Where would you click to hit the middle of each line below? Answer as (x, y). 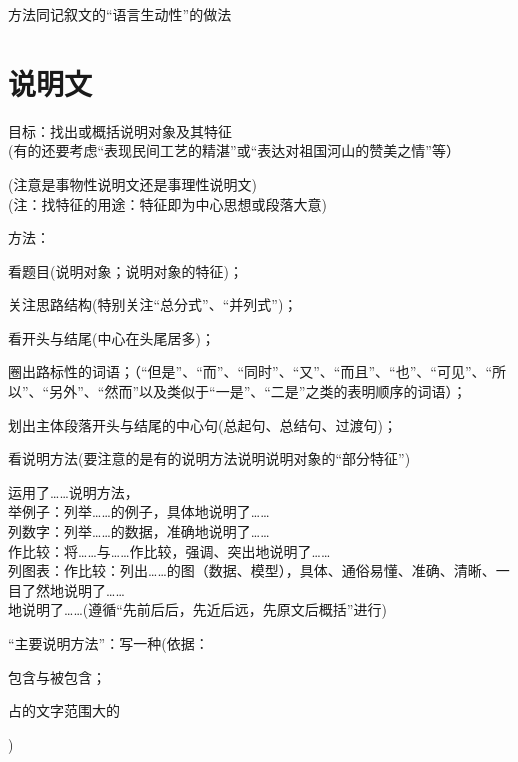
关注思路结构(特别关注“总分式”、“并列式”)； (153, 304)
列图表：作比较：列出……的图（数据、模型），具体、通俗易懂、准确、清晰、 (252, 570)
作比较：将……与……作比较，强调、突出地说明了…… (169, 550)
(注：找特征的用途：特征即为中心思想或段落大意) (167, 203)
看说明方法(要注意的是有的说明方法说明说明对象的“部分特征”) (209, 458)
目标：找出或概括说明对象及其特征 (120, 130)
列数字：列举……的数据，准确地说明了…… (139, 531)
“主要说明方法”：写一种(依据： (108, 643)
